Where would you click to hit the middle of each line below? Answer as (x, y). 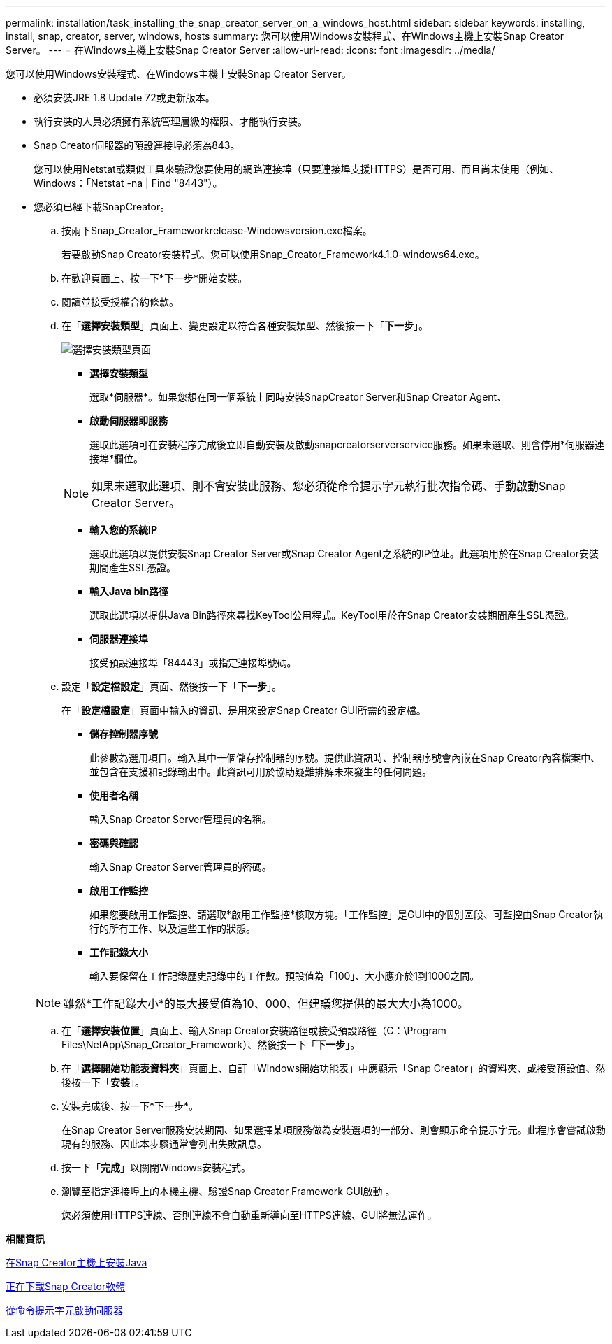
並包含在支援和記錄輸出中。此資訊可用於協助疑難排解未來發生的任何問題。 (261, 772)
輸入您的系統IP (124, 530)
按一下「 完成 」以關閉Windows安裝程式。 (156, 1167)
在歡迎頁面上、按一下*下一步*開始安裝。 (155, 278)
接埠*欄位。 (117, 458)
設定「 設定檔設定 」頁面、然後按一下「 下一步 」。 (172, 686)
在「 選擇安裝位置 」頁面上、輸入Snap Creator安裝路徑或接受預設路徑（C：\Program (254, 1030)
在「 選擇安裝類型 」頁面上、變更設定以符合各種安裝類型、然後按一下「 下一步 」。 (245, 326)
